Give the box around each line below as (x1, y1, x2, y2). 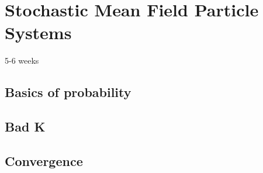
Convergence (5, 151, 83, 169)
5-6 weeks (5, 54, 39, 67)
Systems (5, 20, 72, 44)
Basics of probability (5, 83, 131, 101)
